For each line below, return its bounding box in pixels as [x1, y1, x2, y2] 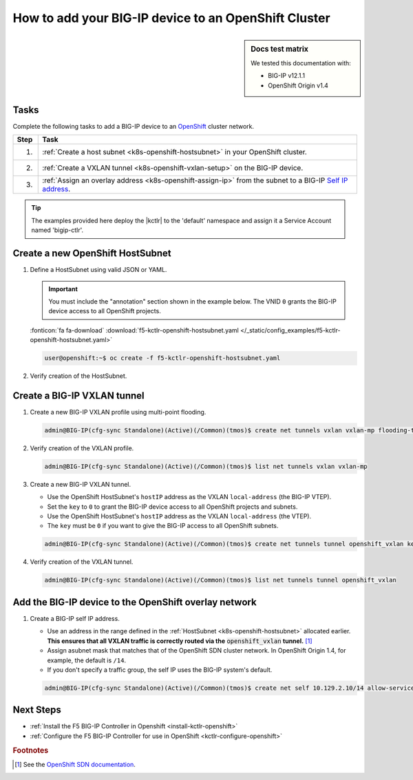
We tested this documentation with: [251, 59, 351, 67]
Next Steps [12, 704, 61, 716]
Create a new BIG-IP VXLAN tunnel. [30, 480, 131, 488]
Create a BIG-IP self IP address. [30, 614, 120, 622]
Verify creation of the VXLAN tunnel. [30, 558, 134, 566]
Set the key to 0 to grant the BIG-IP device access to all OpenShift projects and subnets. [47, 503, 298, 511]
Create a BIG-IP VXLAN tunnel [12, 390, 145, 401]
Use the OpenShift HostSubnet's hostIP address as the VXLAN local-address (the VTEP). [47, 512, 312, 520]
